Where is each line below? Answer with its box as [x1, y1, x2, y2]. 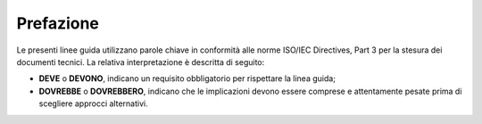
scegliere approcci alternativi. [38, 98, 148, 109]
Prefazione [16, 13, 100, 33]
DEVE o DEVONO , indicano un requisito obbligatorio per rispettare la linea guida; [38, 73, 337, 84]
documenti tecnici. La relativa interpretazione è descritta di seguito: [16, 56, 265, 67]
